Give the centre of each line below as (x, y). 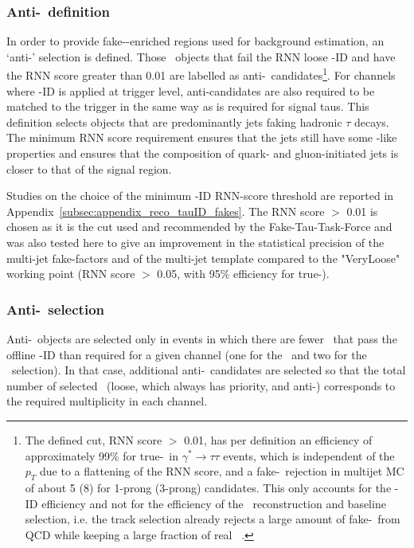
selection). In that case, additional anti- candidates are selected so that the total (209, 370)
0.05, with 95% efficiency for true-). (243, 274)
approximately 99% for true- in (102, 455)
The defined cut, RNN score (94, 439)
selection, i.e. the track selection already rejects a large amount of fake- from (213, 519)
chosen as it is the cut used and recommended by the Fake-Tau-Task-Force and (199, 227)
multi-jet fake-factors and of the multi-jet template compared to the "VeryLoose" (203, 258)
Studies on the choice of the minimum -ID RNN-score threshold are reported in (200, 196)
